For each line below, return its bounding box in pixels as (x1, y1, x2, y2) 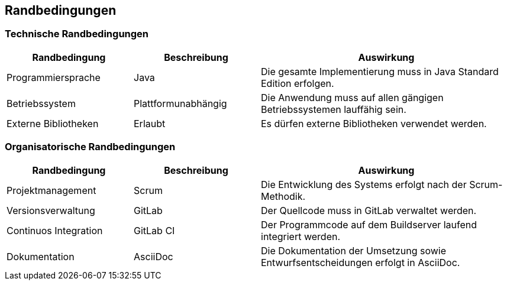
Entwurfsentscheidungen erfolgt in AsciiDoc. (261, 256, 460, 268)
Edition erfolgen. (261, 77, 334, 89)
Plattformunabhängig (134, 97, 227, 109)
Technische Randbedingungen (5, 28, 149, 40)
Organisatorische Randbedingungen (5, 141, 176, 153)
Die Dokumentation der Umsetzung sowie (261, 244, 447, 257)
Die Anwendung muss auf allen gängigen (261, 91, 444, 103)
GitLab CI (134, 224, 175, 237)
